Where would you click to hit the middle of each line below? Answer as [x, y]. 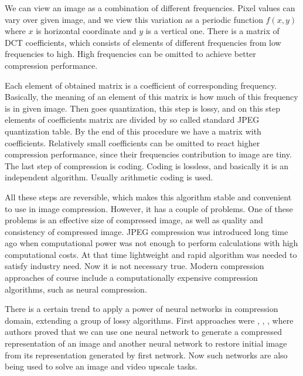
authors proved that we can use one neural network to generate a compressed [143, 332]
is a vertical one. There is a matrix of [212, 31]
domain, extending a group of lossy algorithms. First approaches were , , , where [149, 320]
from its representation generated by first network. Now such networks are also [146, 355]
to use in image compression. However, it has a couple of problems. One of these [149, 208]
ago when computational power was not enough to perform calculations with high [151, 243]
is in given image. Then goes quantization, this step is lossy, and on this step [143, 108]
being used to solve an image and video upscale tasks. [101, 366]
